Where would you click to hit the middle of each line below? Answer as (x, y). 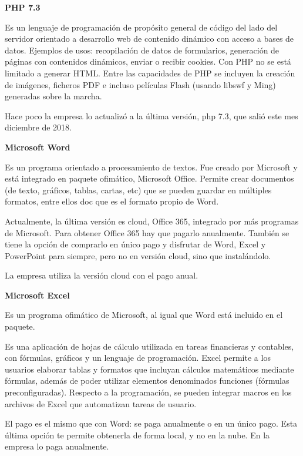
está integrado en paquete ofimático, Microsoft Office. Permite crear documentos (149, 178)
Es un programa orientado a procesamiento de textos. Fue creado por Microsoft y (151, 167)
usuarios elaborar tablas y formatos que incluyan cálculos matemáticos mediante (149, 369)
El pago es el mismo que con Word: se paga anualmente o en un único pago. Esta (151, 423)
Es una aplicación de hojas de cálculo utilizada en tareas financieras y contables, (149, 346)
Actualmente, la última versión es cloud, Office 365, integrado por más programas (152, 221)
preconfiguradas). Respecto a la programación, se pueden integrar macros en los (148, 392)
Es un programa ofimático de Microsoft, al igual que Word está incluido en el (144, 315)
